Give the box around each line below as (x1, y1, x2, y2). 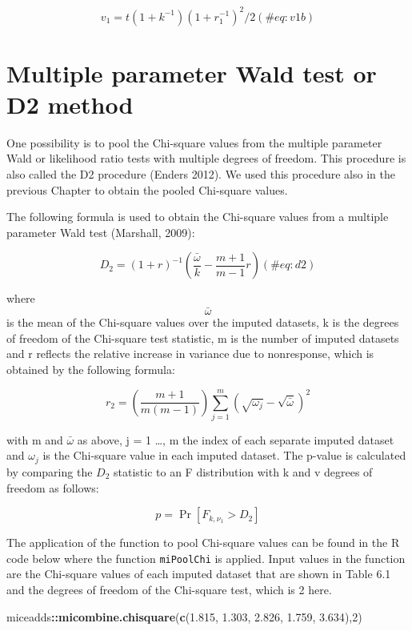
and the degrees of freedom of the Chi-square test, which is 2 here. (6, 581, 332, 597)
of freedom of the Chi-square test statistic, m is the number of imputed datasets (6, 329, 399, 346)
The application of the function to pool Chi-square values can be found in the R (6, 534, 400, 551)
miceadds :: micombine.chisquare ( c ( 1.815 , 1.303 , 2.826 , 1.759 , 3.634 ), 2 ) (6, 608, 362, 625)
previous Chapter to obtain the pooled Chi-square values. (6, 181, 288, 198)
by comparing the (6, 463, 93, 480)
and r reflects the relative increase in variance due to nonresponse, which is (6, 345, 374, 362)
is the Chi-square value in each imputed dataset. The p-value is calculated (42, 447, 406, 464)
